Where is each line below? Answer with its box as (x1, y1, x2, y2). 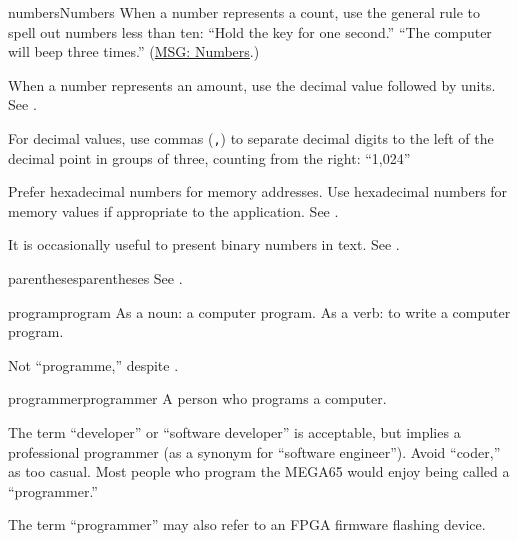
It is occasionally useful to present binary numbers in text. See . (8, 234, 400, 255)
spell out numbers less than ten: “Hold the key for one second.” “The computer (8, 21, 492, 42)
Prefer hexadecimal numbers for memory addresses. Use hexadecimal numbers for (8, 181, 508, 202)
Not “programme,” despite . (8, 354, 179, 375)
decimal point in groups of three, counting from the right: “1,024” (8, 147, 411, 168)
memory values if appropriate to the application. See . (8, 200, 339, 221)
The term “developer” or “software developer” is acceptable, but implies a (8, 421, 461, 442)
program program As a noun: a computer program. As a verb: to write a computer (8, 301, 511, 322)
